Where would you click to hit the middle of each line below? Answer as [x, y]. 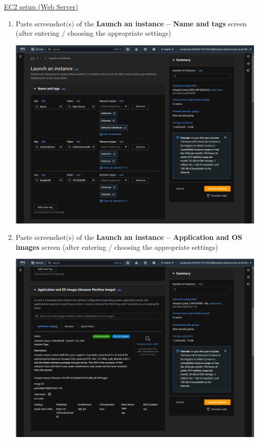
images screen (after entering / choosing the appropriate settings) [117, 247]
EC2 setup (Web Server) [41, 6]
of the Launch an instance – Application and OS [159, 237]
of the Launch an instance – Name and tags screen [162, 23]
